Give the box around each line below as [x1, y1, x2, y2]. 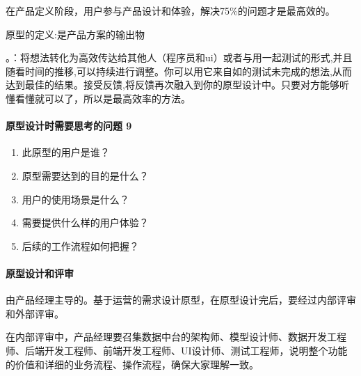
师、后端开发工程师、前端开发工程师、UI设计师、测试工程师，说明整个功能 [6, 343, 348, 357]
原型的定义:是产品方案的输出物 [6, 26, 145, 41]
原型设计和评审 [6, 265, 74, 280]
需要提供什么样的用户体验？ [22, 215, 149, 230]
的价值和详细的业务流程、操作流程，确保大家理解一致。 [6, 357, 259, 371]
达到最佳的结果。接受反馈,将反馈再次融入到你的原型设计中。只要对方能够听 [6, 77, 349, 92]
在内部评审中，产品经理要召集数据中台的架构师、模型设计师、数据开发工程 [6, 329, 346, 344]
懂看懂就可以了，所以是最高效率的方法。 [6, 91, 191, 105]
